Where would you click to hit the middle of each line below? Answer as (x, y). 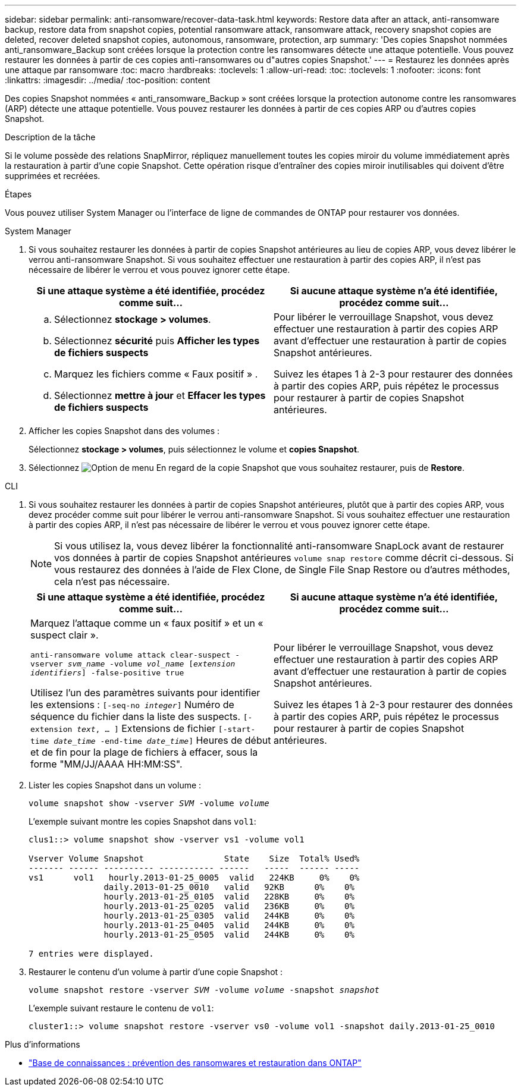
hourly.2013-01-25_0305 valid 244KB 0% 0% (229, 916)
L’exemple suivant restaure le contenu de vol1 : (121, 1008)
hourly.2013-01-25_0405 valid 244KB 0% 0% (229, 925)
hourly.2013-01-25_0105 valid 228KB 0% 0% (229, 897)
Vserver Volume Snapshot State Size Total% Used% (194, 859)
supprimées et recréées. (53, 176)
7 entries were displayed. (91, 954)
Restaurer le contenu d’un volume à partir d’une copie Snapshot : (156, 972)
